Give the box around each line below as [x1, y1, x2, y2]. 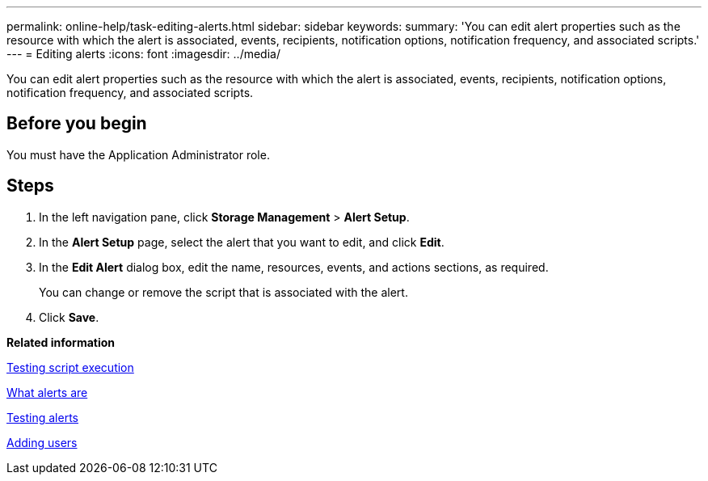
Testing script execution [6, 360, 134, 374]
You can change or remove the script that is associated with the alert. [39, 285, 408, 299]
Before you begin [6, 113, 147, 134]
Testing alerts [6, 410, 78, 424]
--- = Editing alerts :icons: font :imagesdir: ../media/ [6, 47, 280, 61]
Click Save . [39, 310, 99, 324]
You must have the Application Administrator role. [6, 147, 270, 162]
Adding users [6, 435, 78, 449]
